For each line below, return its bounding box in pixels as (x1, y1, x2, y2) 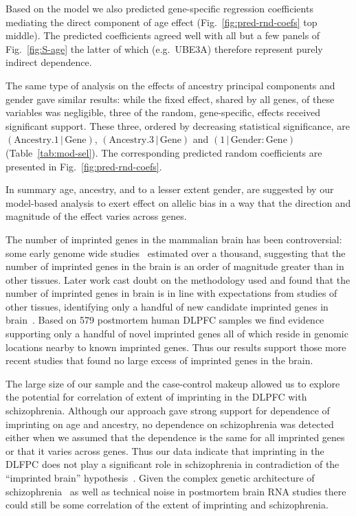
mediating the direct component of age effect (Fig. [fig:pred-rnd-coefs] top (5, 14, 318, 29)
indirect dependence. (5, 55, 92, 69)
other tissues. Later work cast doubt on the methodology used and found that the (5, 272, 351, 287)
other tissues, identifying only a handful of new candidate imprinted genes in (5, 299, 329, 313)
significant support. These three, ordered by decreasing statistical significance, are (5, 118, 350, 133)
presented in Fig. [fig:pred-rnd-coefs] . (5, 159, 162, 173)
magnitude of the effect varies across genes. (5, 209, 187, 223)
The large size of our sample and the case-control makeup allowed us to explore (5, 376, 340, 390)
